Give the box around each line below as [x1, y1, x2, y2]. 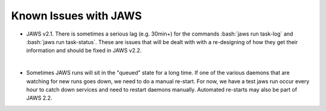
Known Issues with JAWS [11, 9, 142, 22]
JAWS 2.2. [26, 94, 53, 102]
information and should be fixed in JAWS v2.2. [26, 47, 142, 54]
